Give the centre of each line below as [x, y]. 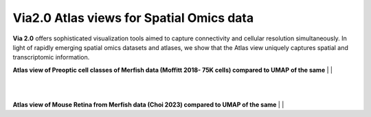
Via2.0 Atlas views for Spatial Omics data [133, 18]
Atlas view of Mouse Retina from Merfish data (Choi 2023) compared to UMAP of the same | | [148, 104]
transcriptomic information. [51, 57]
